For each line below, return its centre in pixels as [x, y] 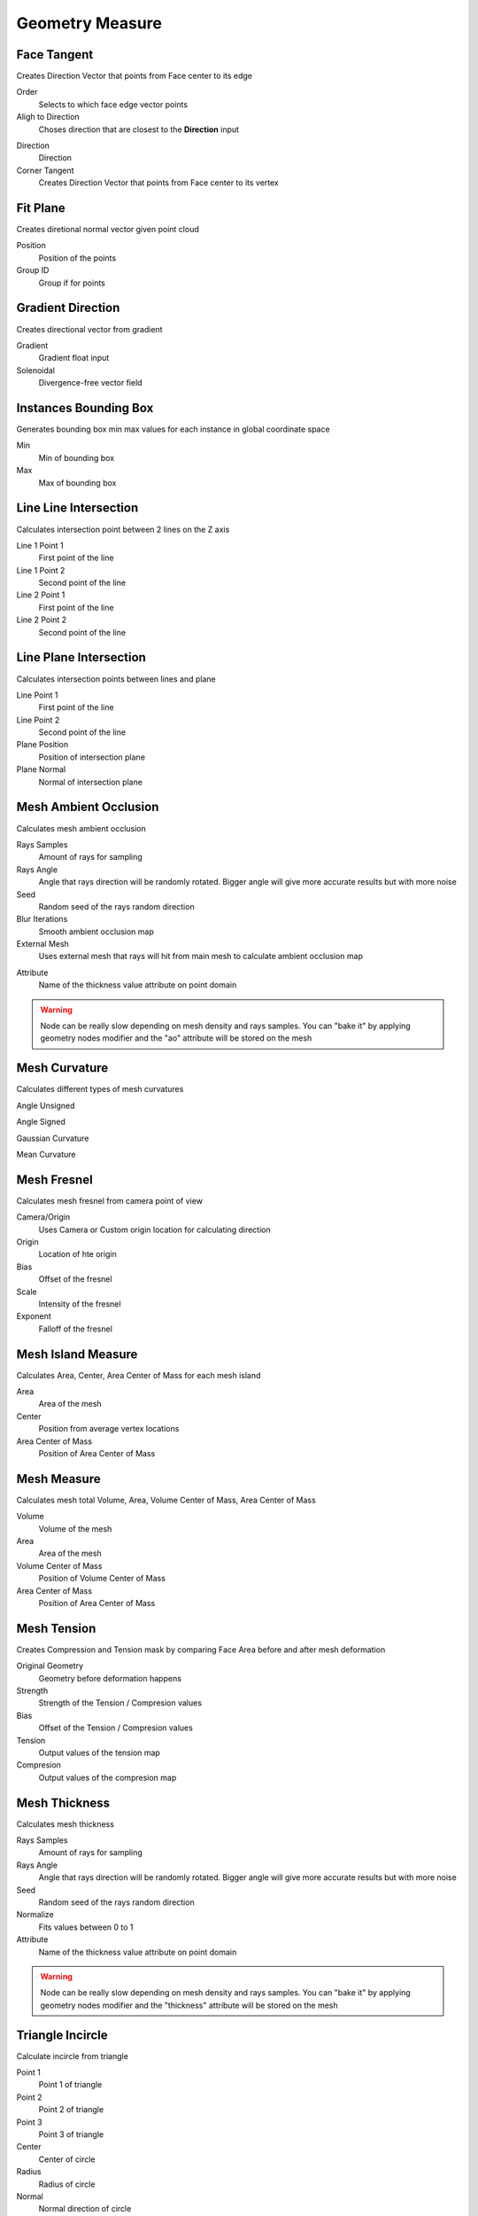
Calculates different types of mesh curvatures [100, 1089]
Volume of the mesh [75, 1528]
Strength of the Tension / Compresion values [120, 1703]
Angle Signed [41, 1122]
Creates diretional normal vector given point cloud [108, 230]
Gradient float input [74, 358]
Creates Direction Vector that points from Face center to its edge [134, 76]
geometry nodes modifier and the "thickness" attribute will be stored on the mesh [189, 2005]
